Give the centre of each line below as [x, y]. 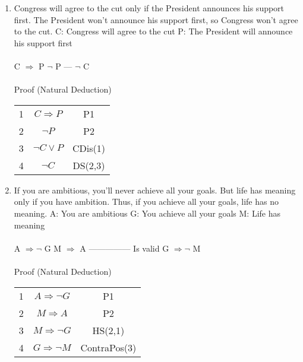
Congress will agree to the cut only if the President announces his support [149, 8]
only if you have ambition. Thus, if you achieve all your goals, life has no [146, 201]
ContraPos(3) [108, 347]
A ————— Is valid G [124, 248]
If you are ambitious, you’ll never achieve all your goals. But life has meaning [155, 190]
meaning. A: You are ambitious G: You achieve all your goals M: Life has [147, 213]
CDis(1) [89, 148]
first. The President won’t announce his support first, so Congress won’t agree [156, 19]
